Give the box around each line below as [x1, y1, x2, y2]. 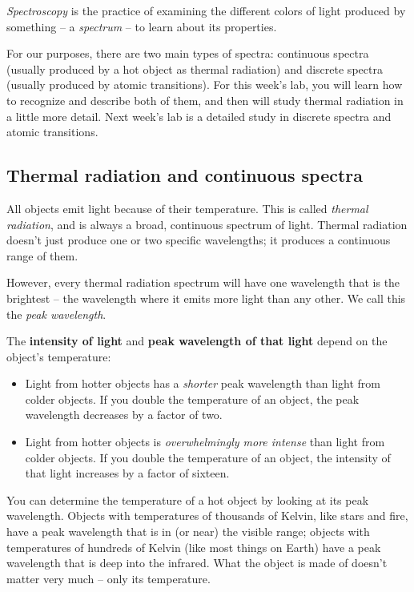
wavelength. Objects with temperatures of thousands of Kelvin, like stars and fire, [6, 507, 408, 524]
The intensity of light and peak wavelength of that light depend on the [6, 332, 388, 349]
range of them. [6, 247, 78, 264]
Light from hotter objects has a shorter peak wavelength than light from [25, 375, 380, 392]
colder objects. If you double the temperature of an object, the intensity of [25, 449, 391, 465]
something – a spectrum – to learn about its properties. [6, 18, 277, 34]
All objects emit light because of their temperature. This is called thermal [6, 199, 368, 216]
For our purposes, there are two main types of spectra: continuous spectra [6, 45, 369, 62]
